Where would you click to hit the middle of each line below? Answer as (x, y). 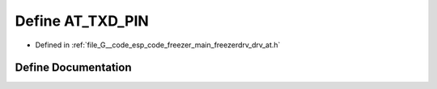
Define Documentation (73, 68)
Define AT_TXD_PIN (82, 21)
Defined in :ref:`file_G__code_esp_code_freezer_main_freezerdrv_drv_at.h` (158, 45)
